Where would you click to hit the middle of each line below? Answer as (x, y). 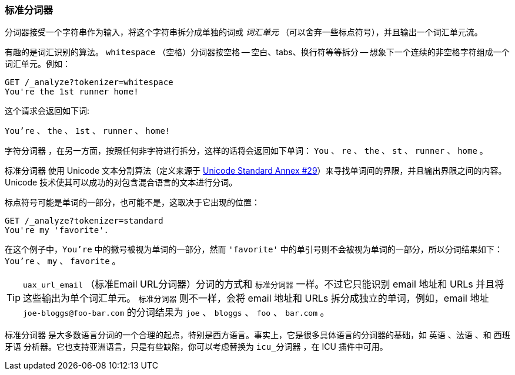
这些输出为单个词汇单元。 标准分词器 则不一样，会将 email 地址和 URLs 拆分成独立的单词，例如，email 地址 (256, 298)
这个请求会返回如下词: (47, 111)
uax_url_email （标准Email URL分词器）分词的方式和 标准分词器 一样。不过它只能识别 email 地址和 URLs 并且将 (264, 284)
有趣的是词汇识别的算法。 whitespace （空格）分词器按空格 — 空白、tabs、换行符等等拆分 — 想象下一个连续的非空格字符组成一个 (257, 52)
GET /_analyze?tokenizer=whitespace (89, 82)
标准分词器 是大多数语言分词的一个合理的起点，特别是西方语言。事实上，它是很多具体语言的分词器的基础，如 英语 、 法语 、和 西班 (257, 335)
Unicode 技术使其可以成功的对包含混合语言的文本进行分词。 (121, 183)
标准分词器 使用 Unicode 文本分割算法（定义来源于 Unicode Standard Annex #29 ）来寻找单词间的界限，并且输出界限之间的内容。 (256, 171)
